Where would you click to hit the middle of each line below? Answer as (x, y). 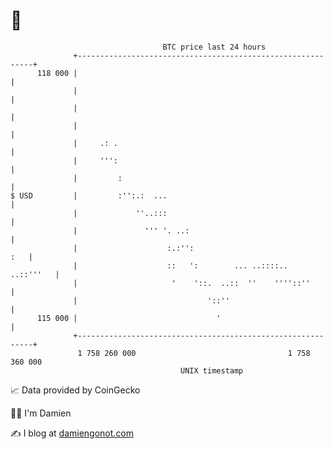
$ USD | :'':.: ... (89, 195)
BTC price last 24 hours (214, 47)
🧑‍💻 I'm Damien (41, 413)
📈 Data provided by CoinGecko (75, 390)
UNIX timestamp (212, 370)
